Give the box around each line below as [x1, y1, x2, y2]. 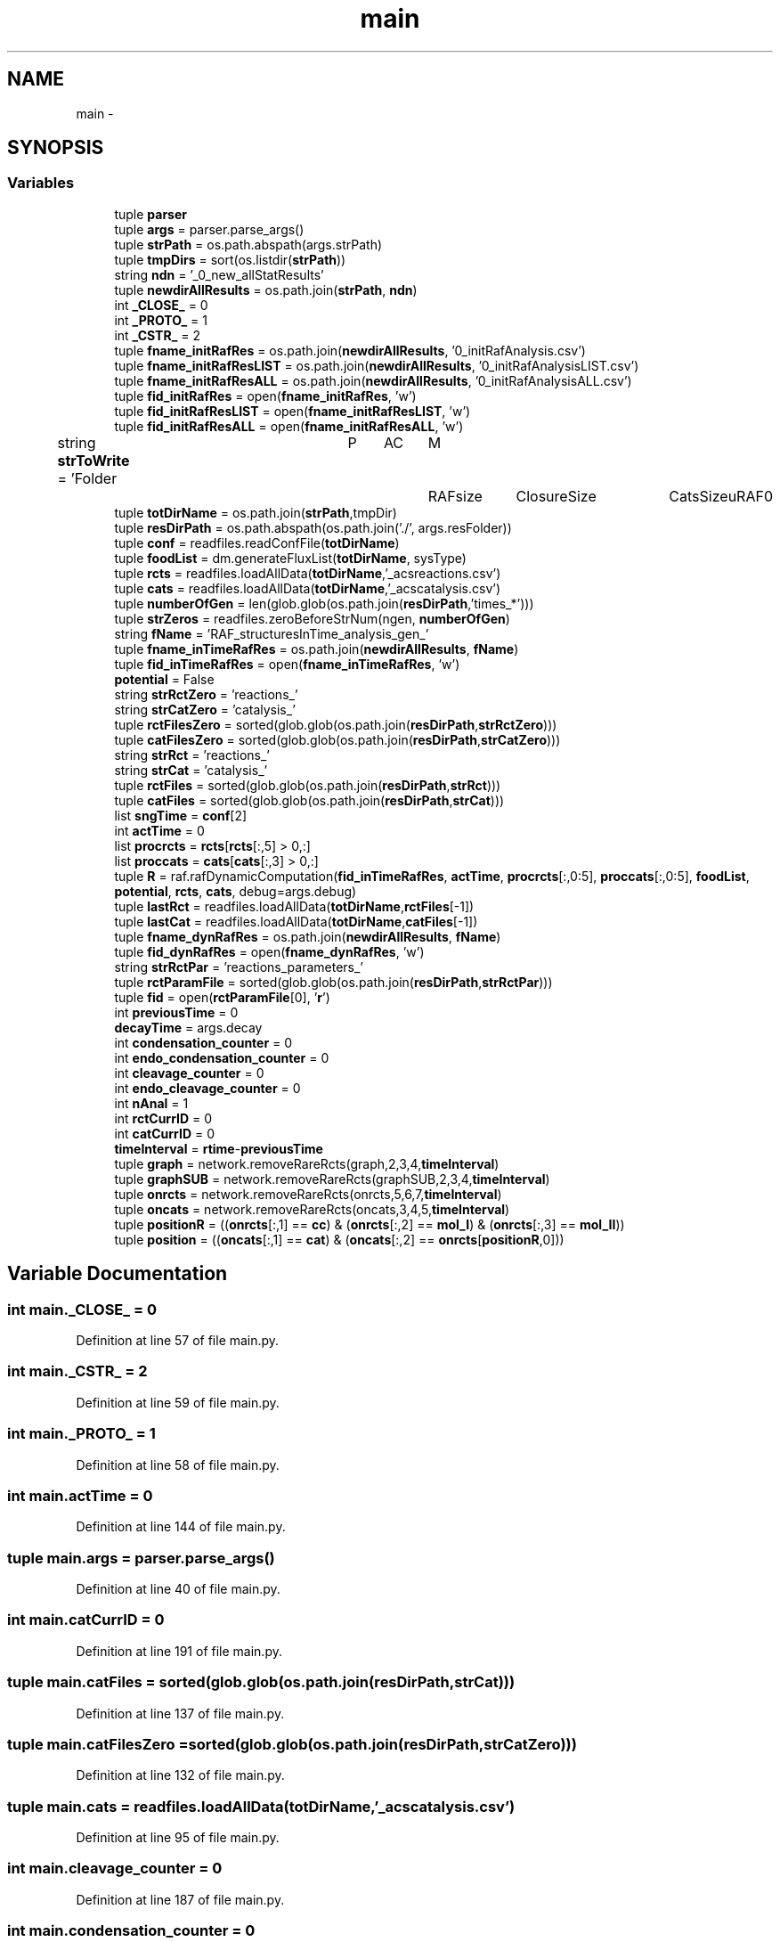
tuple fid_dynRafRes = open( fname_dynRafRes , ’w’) [114, 943, 425, 959]
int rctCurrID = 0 [114, 1110, 213, 1126]
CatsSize [669, 486, 728, 505]
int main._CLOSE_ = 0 [7, 1300, 157, 1318]
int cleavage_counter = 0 [114, 1065, 264, 1081]
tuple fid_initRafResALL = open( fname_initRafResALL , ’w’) [114, 418, 464, 434]
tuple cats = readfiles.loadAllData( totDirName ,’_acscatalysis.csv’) [114, 580, 501, 596]
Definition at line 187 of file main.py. [76, 1891, 285, 1907]
